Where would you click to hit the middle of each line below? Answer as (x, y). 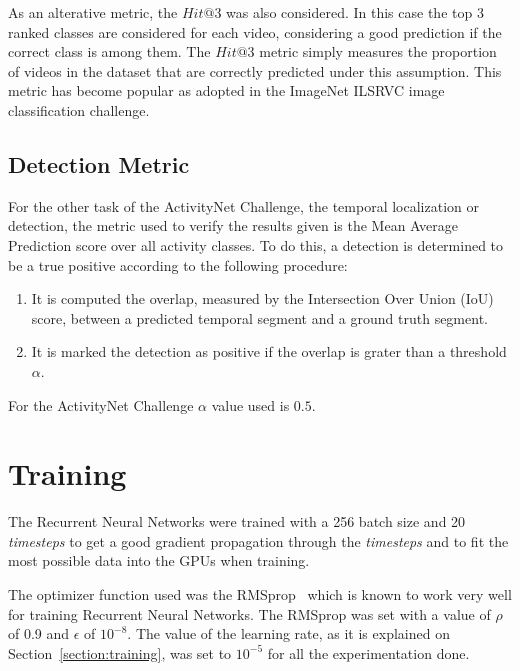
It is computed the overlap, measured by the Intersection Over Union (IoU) (262, 298)
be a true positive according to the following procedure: (178, 264)
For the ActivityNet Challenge (101, 404)
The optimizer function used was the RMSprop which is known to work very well (260, 594)
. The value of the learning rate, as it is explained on (288, 633)
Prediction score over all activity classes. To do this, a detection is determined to (256, 244)
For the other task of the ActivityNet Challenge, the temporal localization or (243, 205)
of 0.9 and (39, 633)
